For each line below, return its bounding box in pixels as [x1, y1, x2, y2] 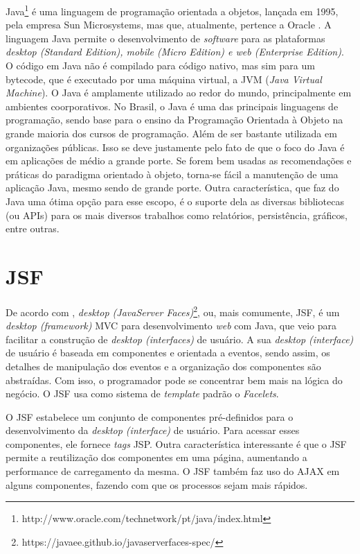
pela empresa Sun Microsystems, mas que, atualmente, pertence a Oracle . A [6, 17, 332, 32]
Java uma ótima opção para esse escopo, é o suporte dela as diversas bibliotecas [6, 193, 344, 208]
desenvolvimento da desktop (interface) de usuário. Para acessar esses [6, 423, 300, 438]
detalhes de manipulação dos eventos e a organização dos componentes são [6, 358, 321, 373]
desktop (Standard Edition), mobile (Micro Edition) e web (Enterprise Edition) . [6, 44, 344, 59]
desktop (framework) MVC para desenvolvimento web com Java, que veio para [6, 318, 336, 333]
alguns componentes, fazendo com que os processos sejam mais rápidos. [6, 477, 308, 492]
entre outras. [6, 221, 60, 236]
